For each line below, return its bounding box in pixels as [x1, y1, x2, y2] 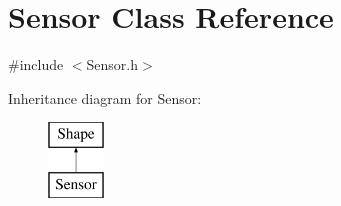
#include [8, 54, 64, 75]
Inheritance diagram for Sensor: [8, 87, 202, 108]
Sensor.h [86, 54, 139, 75]
